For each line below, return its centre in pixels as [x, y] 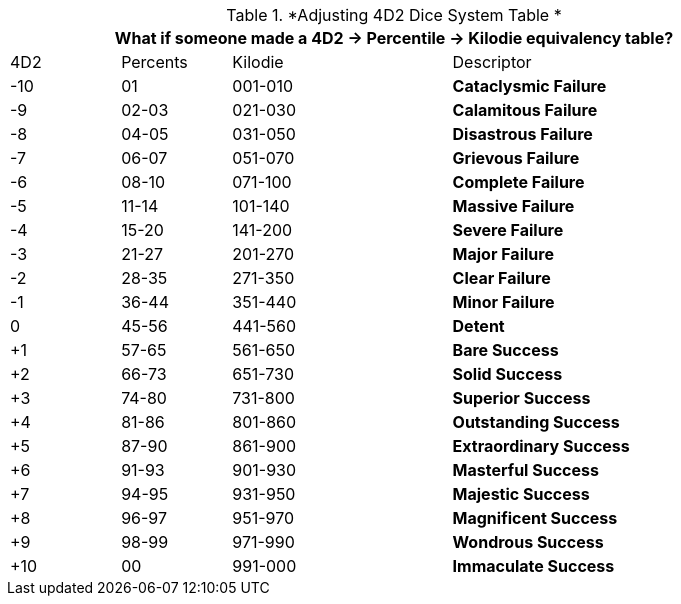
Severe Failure [508, 230]
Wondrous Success [528, 542]
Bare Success [505, 350]
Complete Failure [518, 182]
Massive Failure [513, 206]
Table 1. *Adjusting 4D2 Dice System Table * [394, 15]
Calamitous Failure [525, 110]
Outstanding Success [536, 422]
